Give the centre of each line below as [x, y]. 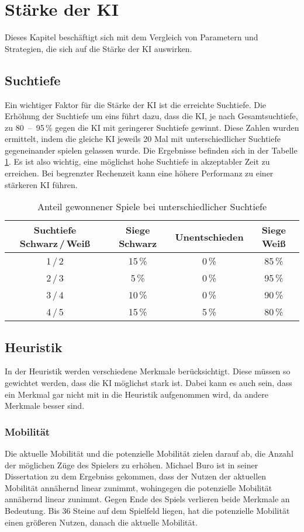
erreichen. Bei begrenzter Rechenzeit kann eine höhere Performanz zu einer [139, 173]
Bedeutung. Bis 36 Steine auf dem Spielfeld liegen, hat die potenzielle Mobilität [147, 511]
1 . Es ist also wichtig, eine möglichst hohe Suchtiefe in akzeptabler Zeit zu [137, 161]
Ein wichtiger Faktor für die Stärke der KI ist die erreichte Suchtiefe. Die [135, 104]
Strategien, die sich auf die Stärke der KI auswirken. [99, 48]
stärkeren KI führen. [41, 184]
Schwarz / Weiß [55, 244]
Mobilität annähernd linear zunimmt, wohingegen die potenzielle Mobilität [139, 487]
